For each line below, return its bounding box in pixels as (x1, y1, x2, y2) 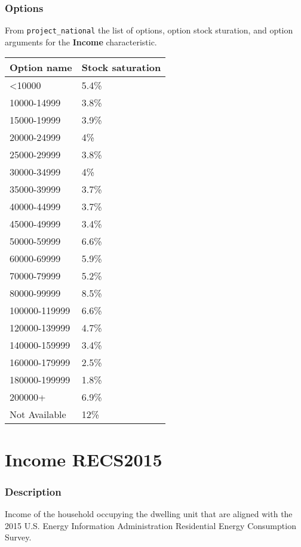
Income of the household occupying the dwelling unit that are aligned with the (5, 508, 293, 520)
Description (5, 484, 62, 499)
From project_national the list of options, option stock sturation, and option (5, 24, 293, 36)
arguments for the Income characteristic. (5, 35, 157, 48)
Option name (10, 60, 72, 75)
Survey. (5, 531, 32, 543)
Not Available (10, 407, 66, 422)
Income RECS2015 (5, 447, 162, 471)
